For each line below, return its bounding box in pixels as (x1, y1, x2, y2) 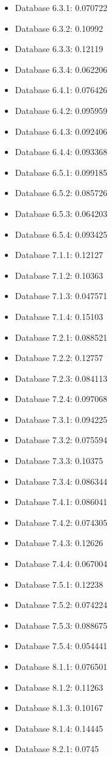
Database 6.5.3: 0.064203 (15, 207, 108, 219)
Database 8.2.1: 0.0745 (15, 742, 99, 755)
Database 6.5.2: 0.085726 (15, 186, 108, 199)
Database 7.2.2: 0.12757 (15, 351, 103, 364)
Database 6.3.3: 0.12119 (15, 42, 103, 55)
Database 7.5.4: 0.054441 (15, 639, 108, 652)
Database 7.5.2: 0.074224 (15, 598, 108, 611)
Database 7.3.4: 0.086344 (15, 474, 108, 487)
